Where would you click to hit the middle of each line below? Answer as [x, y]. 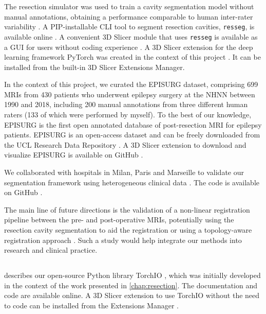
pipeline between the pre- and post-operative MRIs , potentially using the [119, 220]
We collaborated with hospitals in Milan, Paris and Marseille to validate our [124, 172]
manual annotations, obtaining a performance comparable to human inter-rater [129, 16]
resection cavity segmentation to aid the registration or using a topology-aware [128, 230]
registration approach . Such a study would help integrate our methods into [123, 240]
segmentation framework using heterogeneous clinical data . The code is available [132, 182]
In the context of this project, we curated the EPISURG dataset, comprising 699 [131, 84]
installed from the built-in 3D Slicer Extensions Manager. [94, 67]
